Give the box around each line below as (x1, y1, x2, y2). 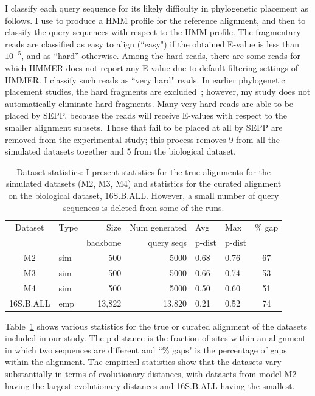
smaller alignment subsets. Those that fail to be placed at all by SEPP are (5, 120, 283, 133)
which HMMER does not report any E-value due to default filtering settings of (5, 61, 299, 74)
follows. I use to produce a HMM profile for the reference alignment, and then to (5, 13, 306, 26)
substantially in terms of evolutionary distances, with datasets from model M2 (5, 367, 297, 380)
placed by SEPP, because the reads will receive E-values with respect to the (5, 109, 287, 122)
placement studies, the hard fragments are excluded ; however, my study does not (5, 85, 311, 98)
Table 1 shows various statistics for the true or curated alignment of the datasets (5, 319, 308, 332)
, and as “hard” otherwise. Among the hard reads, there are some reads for (21, 49, 301, 62)
